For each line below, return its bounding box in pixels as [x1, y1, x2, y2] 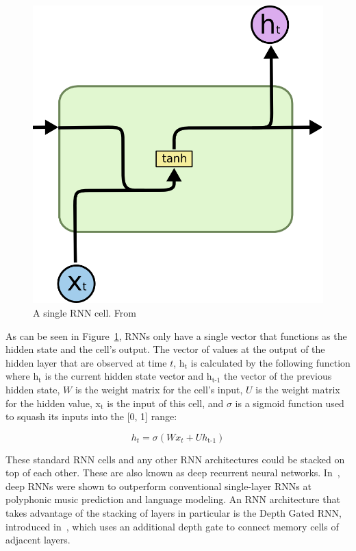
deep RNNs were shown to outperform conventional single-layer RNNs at [5, 478, 311, 493]
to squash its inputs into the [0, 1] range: [5, 409, 177, 424]
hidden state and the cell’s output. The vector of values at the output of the [5, 342, 325, 356]
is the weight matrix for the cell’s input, [75, 382, 243, 396]
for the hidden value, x [5, 395, 101, 410]
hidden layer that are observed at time [5, 355, 167, 369]
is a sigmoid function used [235, 395, 344, 410]
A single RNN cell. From [33, 305, 136, 319]
